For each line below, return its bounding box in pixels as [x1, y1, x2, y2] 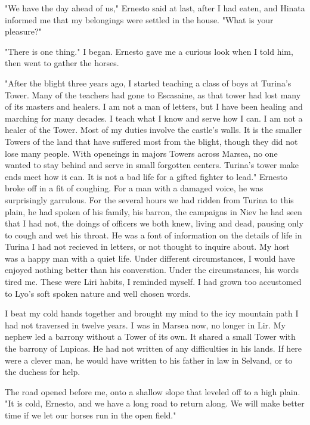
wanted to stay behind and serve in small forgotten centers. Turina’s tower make [5, 159, 299, 171]
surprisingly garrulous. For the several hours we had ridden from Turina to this [5, 193, 294, 206]
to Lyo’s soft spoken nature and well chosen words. [5, 287, 191, 299]
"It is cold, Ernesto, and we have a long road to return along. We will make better [5, 397, 305, 410]
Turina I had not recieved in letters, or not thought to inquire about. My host [5, 240, 290, 253]
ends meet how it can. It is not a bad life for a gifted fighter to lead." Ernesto [5, 170, 287, 182]
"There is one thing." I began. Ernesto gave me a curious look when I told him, [5, 45, 293, 57]
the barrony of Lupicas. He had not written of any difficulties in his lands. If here [5, 342, 302, 355]
